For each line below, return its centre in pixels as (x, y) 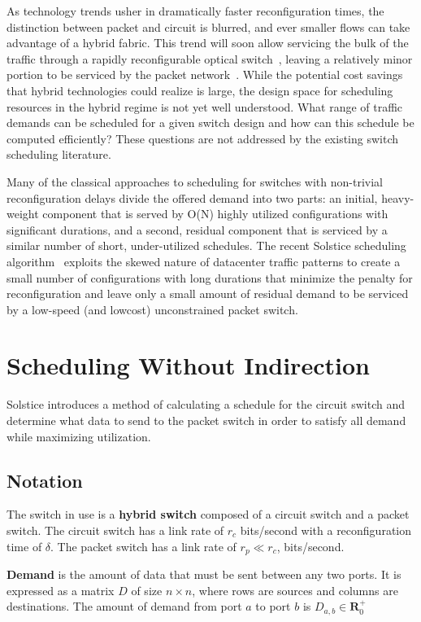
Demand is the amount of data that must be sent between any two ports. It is (204, 574)
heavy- (398, 197)
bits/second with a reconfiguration (326, 530)
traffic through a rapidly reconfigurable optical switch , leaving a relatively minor (210, 58)
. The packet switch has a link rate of (143, 546)
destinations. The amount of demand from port (124, 606)
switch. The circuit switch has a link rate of (115, 530)
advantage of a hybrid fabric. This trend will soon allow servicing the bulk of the (208, 43)
